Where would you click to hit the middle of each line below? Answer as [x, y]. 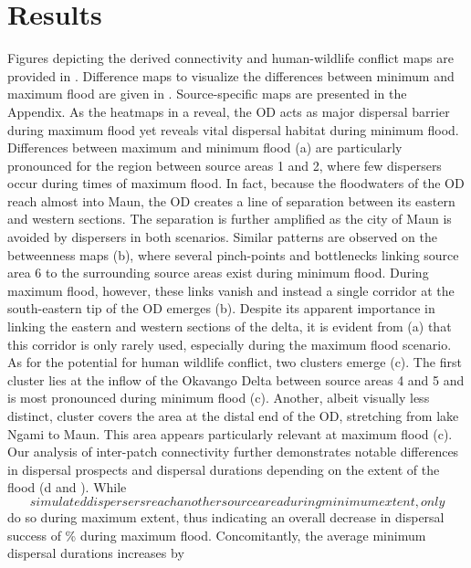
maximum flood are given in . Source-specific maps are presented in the [207, 94]
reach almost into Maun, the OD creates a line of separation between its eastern [231, 200]
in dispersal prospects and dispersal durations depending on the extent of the [224, 469]
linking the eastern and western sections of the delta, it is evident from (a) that [230, 326]
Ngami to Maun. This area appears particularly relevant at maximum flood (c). [230, 433]
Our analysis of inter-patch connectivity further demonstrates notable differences [233, 452]
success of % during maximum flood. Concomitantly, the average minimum [217, 535]
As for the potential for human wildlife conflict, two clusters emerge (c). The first [235, 362]
